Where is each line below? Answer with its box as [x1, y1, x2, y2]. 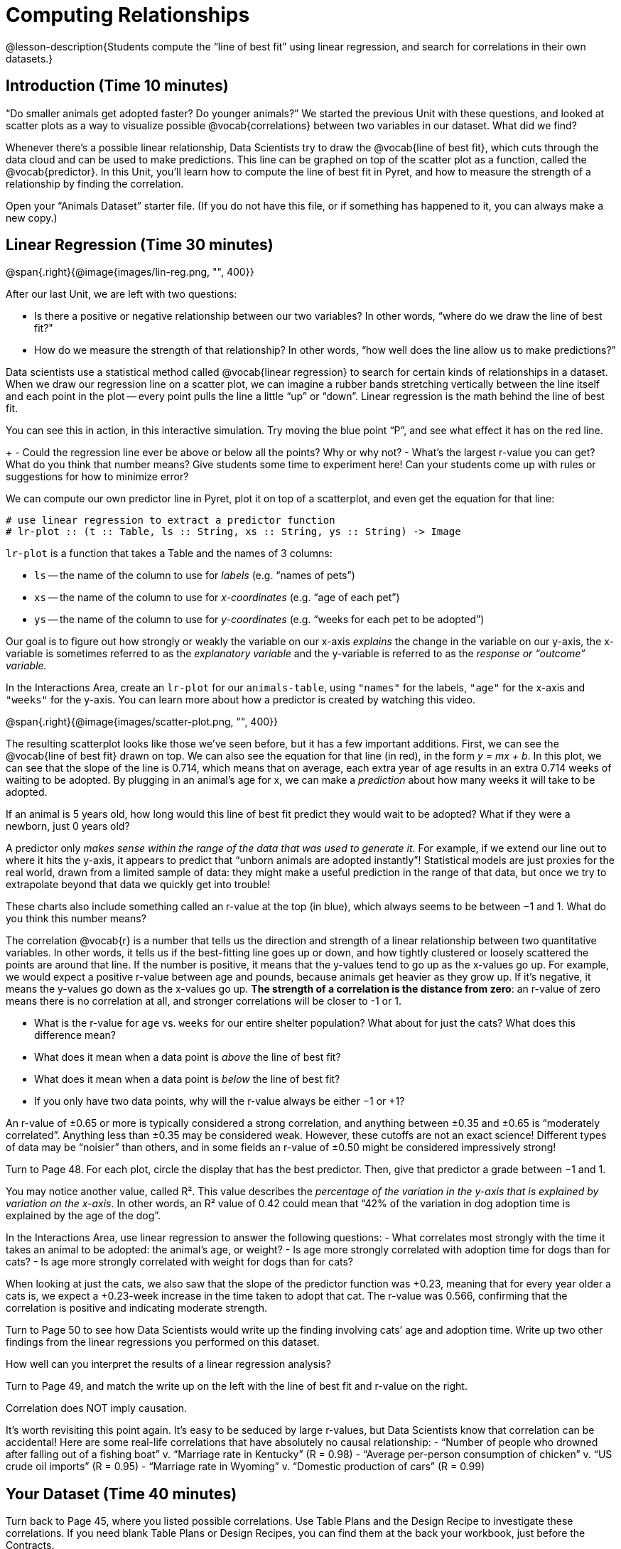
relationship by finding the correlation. [6, 177, 184, 190]
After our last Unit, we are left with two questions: [6, 288, 237, 301]
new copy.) [6, 211, 58, 224]
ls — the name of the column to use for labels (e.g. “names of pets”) [34, 569, 355, 582]
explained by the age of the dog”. [6, 1209, 161, 1222]
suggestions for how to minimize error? [6, 470, 189, 483]
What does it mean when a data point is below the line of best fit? [34, 1073, 340, 1086]
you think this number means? [6, 912, 146, 925]
